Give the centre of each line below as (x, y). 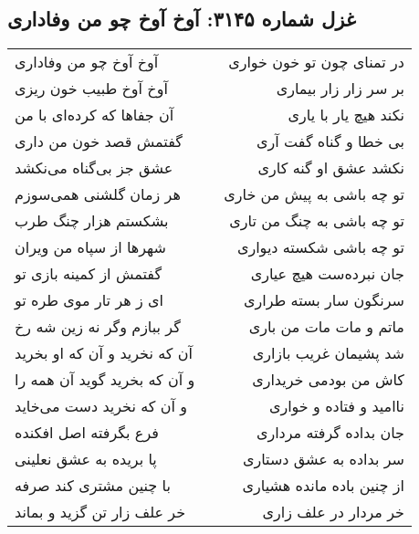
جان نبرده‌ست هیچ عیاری (327, 274)
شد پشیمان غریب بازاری (328, 353)
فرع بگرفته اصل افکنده (87, 433)
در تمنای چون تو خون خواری (316, 62)
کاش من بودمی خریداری (328, 380)
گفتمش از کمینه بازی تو (89, 274)
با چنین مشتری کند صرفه (93, 486)
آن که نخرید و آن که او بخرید (104, 353)
